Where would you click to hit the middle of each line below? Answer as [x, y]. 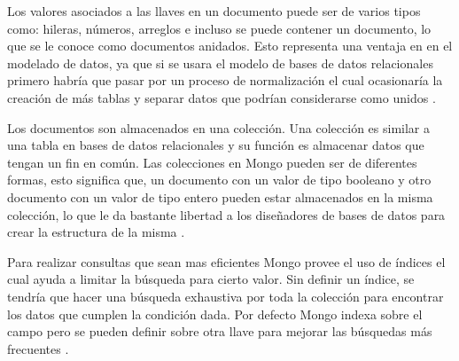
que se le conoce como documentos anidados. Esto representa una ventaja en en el [230, 46]
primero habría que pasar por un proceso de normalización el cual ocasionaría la [225, 80]
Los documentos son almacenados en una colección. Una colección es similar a [219, 127]
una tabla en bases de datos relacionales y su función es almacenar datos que [216, 145]
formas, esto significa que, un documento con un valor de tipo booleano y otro [219, 180]
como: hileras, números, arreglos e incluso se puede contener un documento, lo [219, 28]
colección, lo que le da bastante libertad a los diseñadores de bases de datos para [226, 214]
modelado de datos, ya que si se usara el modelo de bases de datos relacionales [220, 63]
